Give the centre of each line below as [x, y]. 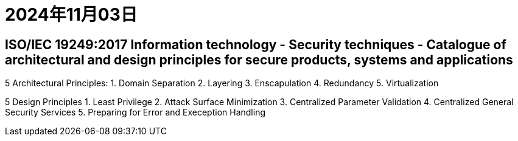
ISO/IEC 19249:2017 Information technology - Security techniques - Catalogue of [256, 44]
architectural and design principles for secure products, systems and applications [259, 60]
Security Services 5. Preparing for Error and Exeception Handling [135, 112]
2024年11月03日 [71, 15]
